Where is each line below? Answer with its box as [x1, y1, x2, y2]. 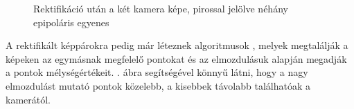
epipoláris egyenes [33, 14, 109, 29]
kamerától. [6, 92, 51, 106]
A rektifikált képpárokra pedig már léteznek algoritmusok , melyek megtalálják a [6, 38, 348, 52]
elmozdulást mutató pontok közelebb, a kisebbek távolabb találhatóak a [6, 78, 311, 92]
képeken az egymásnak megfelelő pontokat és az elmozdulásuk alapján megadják [6, 51, 347, 66]
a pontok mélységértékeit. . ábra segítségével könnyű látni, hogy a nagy [6, 65, 308, 79]
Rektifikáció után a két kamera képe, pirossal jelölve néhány [33, 1, 288, 15]
